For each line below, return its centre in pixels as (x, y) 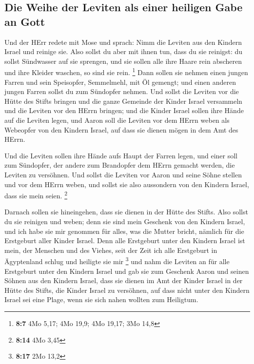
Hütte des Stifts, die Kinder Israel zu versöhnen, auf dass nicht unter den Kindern (127, 290)
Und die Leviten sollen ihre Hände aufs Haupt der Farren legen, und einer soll (121, 155)
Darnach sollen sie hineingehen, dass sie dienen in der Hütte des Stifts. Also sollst (126, 212)
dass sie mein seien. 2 (36, 195)
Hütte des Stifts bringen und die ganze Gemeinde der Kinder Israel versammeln (123, 101)
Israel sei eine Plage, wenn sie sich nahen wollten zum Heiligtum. (101, 299)
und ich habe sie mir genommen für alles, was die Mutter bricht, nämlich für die (124, 231)
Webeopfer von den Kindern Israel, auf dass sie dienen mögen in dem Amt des (121, 129)
